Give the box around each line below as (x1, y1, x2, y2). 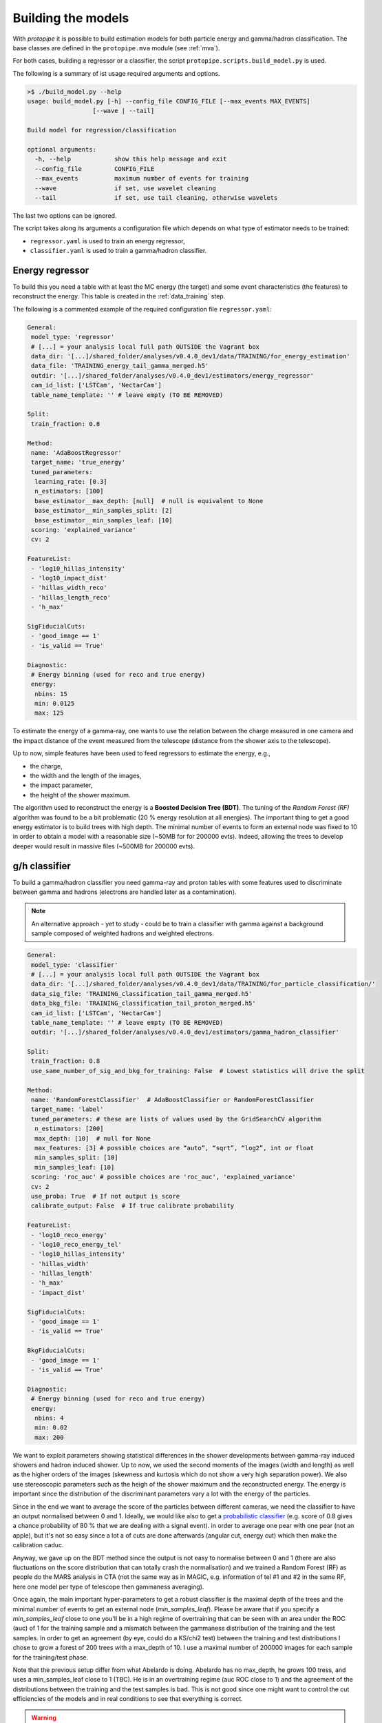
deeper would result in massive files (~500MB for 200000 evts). (12, 842, 195, 850)
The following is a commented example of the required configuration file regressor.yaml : (12, 305, 272, 313)
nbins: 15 (34, 690, 68, 697)
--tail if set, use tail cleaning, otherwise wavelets (34, 194, 278, 201)
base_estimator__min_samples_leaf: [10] (34, 516, 173, 524)
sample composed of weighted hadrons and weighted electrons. (31, 929, 215, 937)
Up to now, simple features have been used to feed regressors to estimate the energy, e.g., (12, 749, 271, 757)
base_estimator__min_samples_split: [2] (34, 507, 173, 515)
